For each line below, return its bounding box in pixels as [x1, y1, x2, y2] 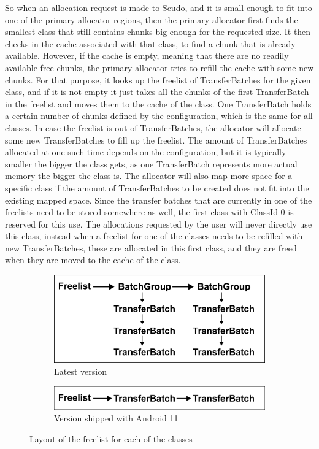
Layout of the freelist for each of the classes [29, 432, 193, 445]
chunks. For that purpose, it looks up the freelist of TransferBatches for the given [5, 73, 311, 86]
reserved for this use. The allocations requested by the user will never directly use [5, 217, 312, 230]
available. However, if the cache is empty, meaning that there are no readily [5, 49, 289, 62]
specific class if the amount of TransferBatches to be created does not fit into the [5, 181, 309, 194]
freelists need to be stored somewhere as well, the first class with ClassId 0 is [5, 205, 294, 218]
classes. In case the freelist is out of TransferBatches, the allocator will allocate [5, 121, 301, 134]
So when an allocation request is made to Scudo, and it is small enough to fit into [5, 1, 312, 13]
